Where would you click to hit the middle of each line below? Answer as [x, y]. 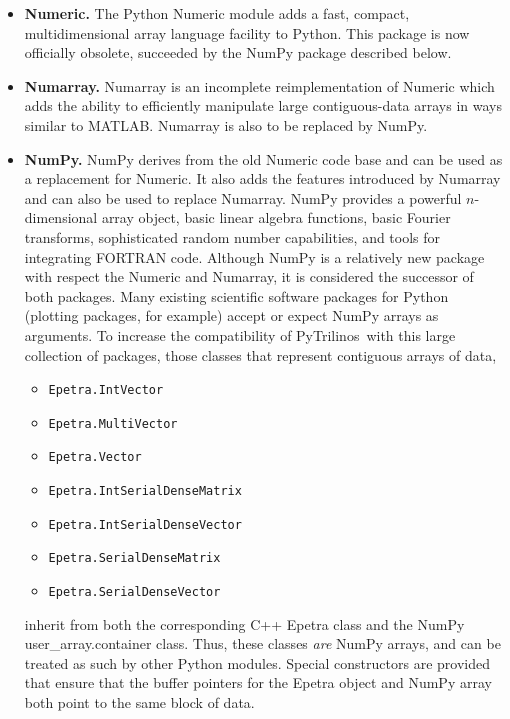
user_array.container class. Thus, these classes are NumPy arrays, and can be [262, 643]
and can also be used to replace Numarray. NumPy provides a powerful [243, 197]
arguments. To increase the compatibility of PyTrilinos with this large [240, 334]
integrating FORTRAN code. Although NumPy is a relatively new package [254, 256]
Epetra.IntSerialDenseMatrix [145, 491]
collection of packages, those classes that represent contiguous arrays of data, [260, 354]
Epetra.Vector [95, 457]
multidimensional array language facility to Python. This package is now [247, 32]
